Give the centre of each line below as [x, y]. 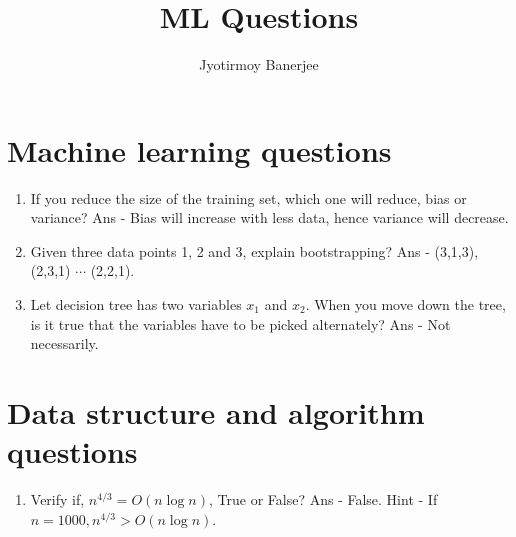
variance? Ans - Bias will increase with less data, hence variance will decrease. [269, 217]
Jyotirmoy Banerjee [259, 64]
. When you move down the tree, [405, 304]
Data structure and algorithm [216, 412]
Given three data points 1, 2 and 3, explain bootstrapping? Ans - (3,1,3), [254, 250]
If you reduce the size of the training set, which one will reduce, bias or [248, 197]
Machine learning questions [199, 149]
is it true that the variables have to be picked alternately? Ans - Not [240, 323]
